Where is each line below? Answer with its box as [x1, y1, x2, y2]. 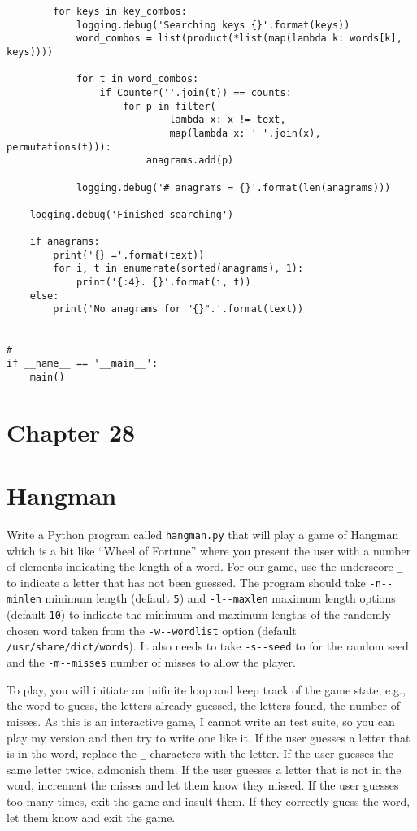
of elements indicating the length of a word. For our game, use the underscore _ [7, 558, 403, 575]
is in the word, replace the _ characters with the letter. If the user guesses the [7, 745, 394, 762]
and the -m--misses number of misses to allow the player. [7, 654, 296, 671]
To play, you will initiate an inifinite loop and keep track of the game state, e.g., [7, 681, 406, 698]
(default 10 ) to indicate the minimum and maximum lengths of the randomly [7, 606, 391, 623]
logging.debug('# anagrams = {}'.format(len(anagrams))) [76, 181, 391, 194]
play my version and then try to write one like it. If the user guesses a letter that [7, 729, 410, 746]
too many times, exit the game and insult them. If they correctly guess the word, [7, 792, 410, 809]
